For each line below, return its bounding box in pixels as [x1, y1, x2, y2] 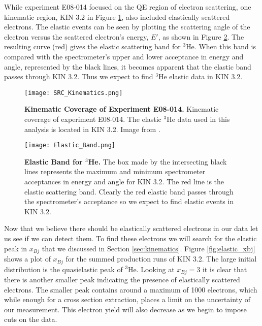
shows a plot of [4, 253, 51, 264]
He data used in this [167, 114, 230, 124]
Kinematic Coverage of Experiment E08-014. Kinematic [24, 104, 219, 114]
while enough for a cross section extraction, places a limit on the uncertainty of [4, 294, 251, 305]
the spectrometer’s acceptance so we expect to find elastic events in [24, 196, 234, 207]
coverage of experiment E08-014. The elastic [24, 114, 161, 124]
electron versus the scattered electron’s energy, [4, 31, 149, 42]
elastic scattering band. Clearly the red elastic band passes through [24, 186, 234, 197]
